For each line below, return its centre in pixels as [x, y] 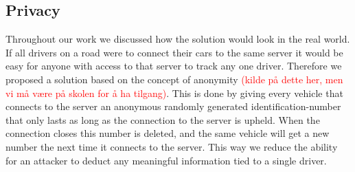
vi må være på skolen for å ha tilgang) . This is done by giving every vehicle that [174, 93]
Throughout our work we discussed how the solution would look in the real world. [178, 39]
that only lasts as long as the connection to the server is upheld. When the [163, 119]
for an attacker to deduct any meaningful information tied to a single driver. [166, 160]
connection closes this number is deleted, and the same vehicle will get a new [168, 133]
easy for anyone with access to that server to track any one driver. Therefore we [174, 66]
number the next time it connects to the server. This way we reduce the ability [172, 146]
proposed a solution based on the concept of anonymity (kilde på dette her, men [174, 79]
